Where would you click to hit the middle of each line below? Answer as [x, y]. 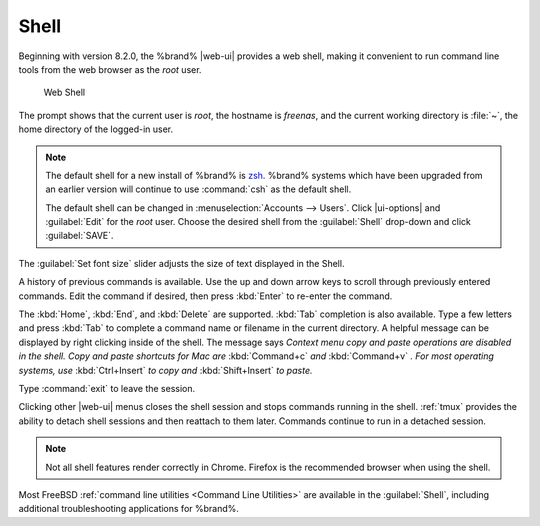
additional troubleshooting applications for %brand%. [129, 509]
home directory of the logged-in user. [96, 129]
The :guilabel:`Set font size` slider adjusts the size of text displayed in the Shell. [181, 263]
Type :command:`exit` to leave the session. [107, 388]
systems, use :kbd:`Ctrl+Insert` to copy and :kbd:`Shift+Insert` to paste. [165, 370]
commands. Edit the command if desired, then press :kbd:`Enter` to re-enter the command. [205, 296]
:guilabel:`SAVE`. [79, 236]
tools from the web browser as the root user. [110, 69]
